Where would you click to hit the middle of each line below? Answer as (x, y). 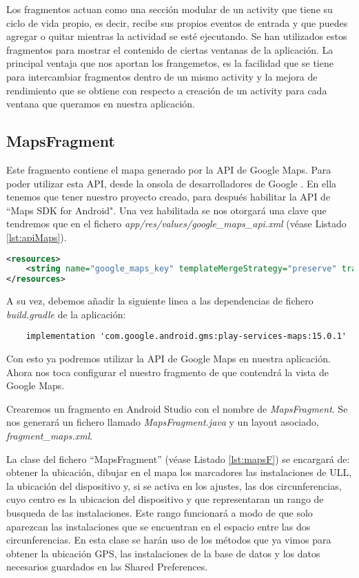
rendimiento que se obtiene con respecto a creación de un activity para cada (167, 90)
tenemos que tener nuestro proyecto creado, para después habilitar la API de (168, 197)
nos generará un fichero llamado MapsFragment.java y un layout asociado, (163, 422)
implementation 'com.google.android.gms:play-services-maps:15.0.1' (186, 337)
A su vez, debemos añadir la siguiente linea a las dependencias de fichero (160, 301)
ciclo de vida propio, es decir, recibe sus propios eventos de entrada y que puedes (177, 22)
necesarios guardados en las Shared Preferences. (107, 567)
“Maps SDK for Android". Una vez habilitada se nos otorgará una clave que (166, 210)
